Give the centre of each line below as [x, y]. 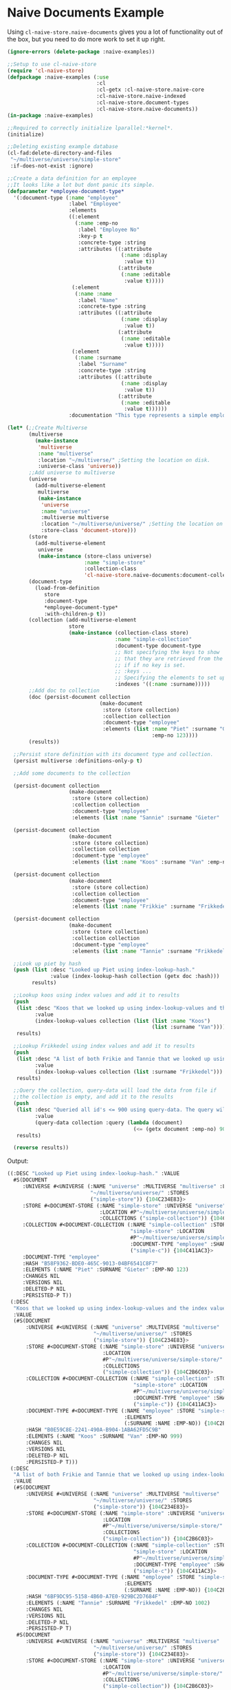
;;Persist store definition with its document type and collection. [113, 754]
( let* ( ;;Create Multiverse [47, 428]
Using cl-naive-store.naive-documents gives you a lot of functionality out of [115, 32]
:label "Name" [98, 300]
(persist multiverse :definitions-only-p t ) [78, 761]
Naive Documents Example [86, 13]
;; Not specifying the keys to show [167, 652]
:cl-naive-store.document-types [142, 103]
